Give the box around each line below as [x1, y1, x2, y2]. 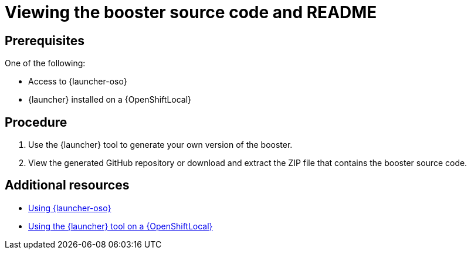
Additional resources [5, 178, 130, 193]
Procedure [5, 114, 67, 130]
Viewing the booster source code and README [5, 2, 377, 22]
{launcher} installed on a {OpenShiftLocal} [28, 94, 192, 105]
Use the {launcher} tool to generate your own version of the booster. [28, 140, 293, 150]
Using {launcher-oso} [28, 202, 111, 213]
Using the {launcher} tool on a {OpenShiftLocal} [28, 221, 213, 231]
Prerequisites [5, 33, 84, 48]
